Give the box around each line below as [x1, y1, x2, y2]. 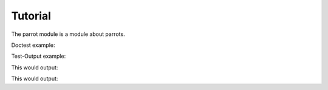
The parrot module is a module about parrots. [11, 30, 125, 38]
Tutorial [11, 9, 52, 22]
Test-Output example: [11, 52, 66, 60]
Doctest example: [11, 41, 55, 49]
